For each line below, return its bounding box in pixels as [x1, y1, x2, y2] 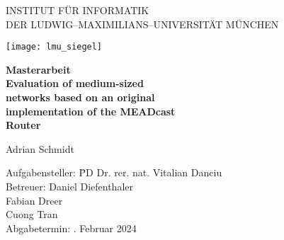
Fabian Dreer [6, 193, 63, 207]
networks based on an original [6, 90, 155, 105]
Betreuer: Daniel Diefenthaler [6, 179, 133, 193]
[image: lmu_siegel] [6, 42, 103, 52]
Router [6, 118, 41, 132]
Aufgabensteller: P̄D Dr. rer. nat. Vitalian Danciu [6, 165, 222, 180]
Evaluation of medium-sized [6, 76, 144, 91]
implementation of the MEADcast [6, 103, 176, 118]
